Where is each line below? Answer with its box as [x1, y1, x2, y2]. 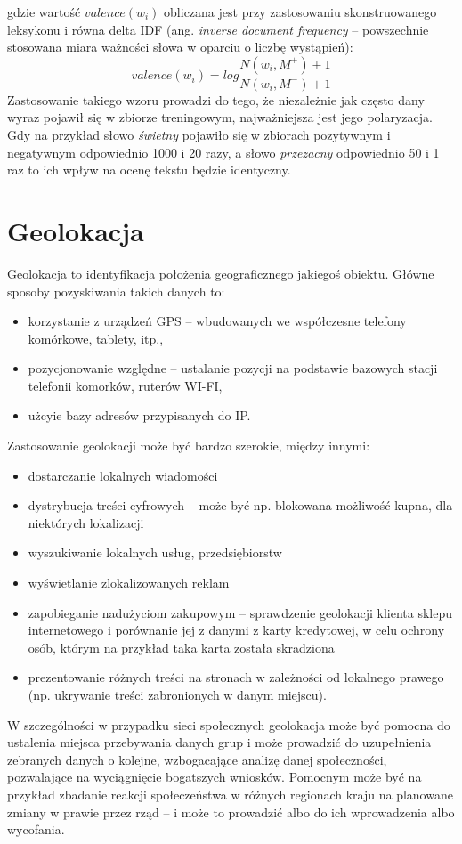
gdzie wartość [7, 3, 81, 20]
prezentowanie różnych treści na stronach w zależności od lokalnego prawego [28, 668, 444, 686]
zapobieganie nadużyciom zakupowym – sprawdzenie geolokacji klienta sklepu [28, 603, 452, 621]
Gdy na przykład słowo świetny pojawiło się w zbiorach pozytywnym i [7, 126, 391, 143]
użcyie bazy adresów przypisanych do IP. [28, 406, 251, 425]
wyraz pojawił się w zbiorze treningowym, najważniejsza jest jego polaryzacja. [7, 108, 433, 126]
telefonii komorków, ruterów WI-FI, [28, 376, 223, 394]
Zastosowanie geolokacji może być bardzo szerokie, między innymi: [7, 436, 370, 455]
